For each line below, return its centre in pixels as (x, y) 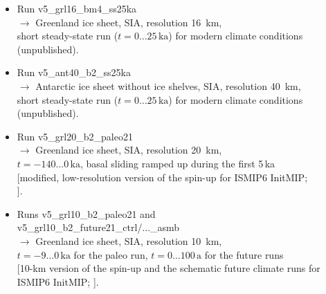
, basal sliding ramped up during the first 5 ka (178, 163)
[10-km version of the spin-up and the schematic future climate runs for (169, 268)
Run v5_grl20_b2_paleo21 (75, 136)
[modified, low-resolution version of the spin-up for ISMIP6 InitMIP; (162, 177)
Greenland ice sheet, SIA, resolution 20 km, (129, 150)
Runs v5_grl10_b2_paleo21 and (86, 213)
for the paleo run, (111, 254)
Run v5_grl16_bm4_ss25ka (77, 8)
